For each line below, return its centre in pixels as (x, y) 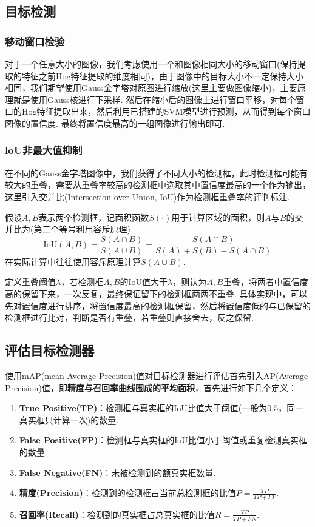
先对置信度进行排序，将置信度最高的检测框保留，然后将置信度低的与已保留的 (158, 305)
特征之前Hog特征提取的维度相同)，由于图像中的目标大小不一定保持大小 (162, 76)
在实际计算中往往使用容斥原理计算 (73, 261)
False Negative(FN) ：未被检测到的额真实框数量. (117, 472)
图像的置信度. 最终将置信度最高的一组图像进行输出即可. (115, 123)
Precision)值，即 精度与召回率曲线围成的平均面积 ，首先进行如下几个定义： (151, 387)
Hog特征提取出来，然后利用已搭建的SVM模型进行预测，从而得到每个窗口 (166, 111)
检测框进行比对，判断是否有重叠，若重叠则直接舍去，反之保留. (129, 317)
